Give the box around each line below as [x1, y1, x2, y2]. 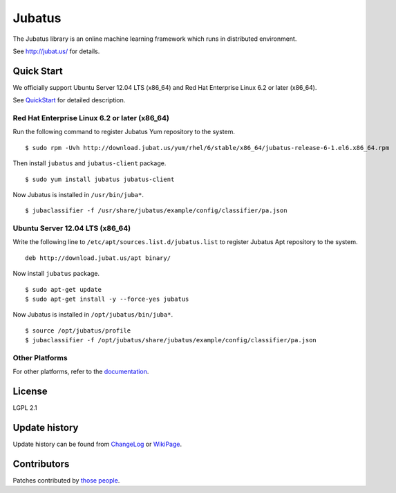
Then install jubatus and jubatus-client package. [12, 159, 167, 167]
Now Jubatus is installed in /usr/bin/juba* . [12, 190, 144, 198]
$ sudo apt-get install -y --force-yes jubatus [25, 295, 189, 304]
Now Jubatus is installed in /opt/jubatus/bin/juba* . [12, 310, 173, 319]
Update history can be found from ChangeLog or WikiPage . [12, 440, 182, 449]
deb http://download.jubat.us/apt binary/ [25, 254, 171, 262]
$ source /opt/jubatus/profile [25, 326, 131, 335]
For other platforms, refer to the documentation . [12, 367, 149, 376]
